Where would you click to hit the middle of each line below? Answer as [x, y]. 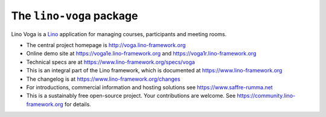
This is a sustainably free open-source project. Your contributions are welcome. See [131, 96]
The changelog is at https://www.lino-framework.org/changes [103, 79]
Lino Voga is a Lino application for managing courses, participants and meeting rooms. [119, 34]
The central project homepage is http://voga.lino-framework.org [106, 45]
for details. [78, 104]
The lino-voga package [75, 16]
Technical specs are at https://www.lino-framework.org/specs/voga [111, 62]
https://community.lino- [266, 96]
